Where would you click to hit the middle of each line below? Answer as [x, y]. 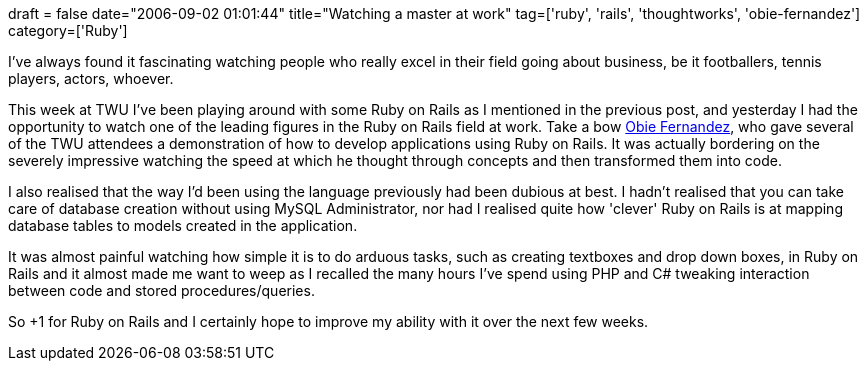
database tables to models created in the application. [183, 225]
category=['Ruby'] [68, 30]
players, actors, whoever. [91, 78]
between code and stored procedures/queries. [161, 290]
